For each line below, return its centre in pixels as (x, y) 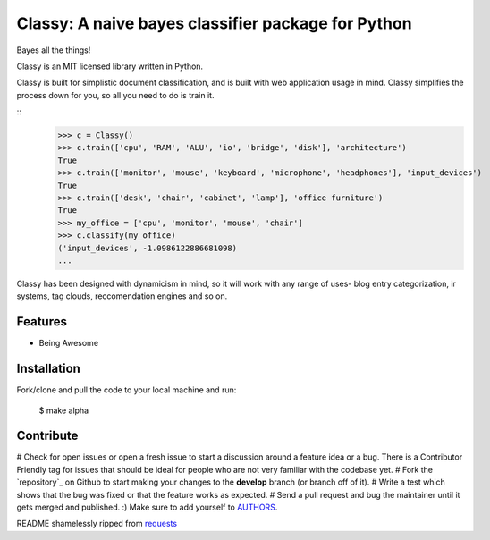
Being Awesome (68, 343)
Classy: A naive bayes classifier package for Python (214, 23)
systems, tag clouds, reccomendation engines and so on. (122, 296)
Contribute (47, 436)
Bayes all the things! (54, 50)
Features (42, 322)
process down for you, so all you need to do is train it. (115, 95)
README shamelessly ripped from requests (97, 524)
